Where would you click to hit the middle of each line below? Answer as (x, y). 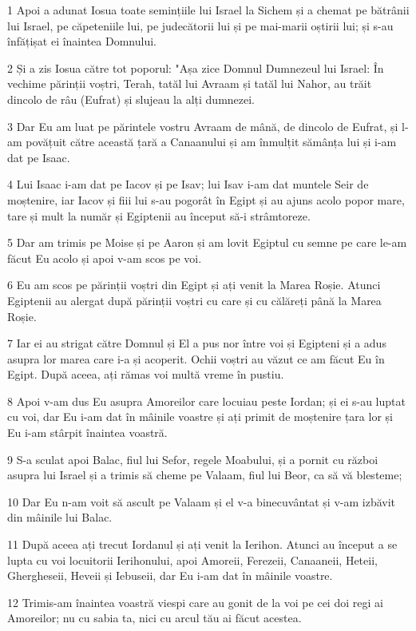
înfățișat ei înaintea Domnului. (82, 41)
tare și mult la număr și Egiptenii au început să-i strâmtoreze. (159, 215)
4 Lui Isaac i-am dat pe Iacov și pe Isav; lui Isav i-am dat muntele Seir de (188, 184)
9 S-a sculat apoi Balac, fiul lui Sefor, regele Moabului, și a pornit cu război (193, 459)
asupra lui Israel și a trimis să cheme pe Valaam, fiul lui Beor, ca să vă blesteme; (205, 475)
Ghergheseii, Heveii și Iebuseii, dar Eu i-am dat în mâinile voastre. (170, 575)
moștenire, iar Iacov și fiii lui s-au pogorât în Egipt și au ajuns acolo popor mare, (206, 199)
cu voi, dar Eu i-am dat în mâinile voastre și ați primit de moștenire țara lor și (200, 417)
